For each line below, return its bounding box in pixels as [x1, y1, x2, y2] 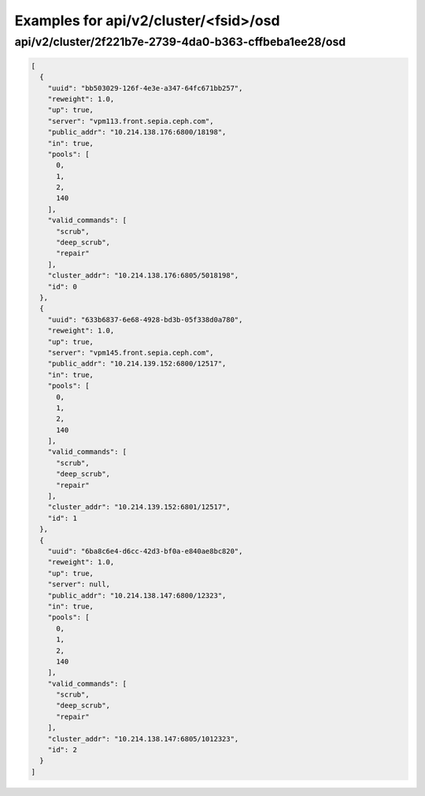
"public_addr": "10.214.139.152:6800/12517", [47, 359, 227, 368]
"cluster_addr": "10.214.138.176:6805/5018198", [47, 271, 239, 280]
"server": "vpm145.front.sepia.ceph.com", [47, 348, 214, 357]
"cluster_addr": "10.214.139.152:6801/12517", [47, 503, 231, 511]
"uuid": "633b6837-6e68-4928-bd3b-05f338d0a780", [47, 315, 243, 324]
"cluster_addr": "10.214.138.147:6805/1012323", [47, 734, 239, 743]
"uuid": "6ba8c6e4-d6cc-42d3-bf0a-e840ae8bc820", [47, 546, 243, 556]
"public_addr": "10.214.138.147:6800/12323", [47, 591, 227, 600]
